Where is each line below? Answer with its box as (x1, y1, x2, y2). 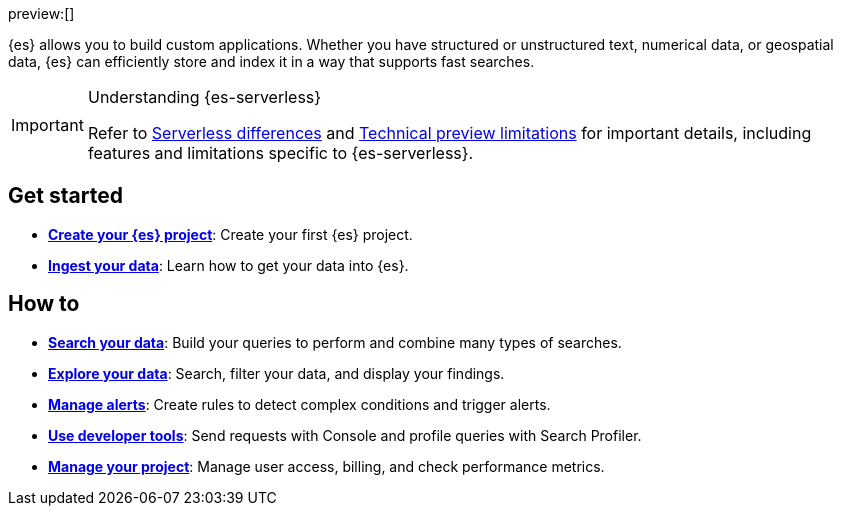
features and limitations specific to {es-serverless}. (87, 143, 474, 163)
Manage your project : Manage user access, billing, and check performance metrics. (48, 457, 605, 475)
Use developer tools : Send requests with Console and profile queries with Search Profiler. (48, 426, 642, 444)
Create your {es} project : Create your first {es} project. (48, 225, 413, 243)
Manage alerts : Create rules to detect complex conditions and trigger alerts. (48, 395, 551, 413)
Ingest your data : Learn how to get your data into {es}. (48, 256, 409, 274)
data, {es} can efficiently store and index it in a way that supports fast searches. (8, 53, 535, 70)
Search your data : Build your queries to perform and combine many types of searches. (48, 333, 622, 351)
